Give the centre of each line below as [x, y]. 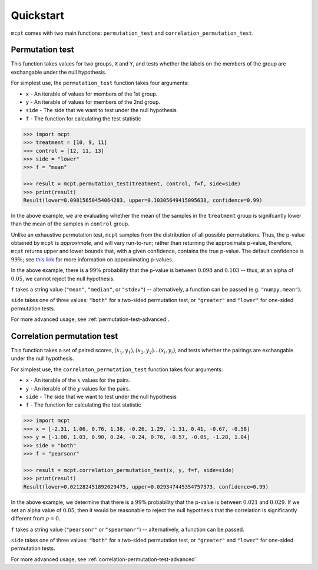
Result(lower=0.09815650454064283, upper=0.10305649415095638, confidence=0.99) [143, 200]
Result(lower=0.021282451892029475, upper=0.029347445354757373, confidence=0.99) [146, 487]
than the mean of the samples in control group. [70, 224]
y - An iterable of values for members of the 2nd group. [93, 102]
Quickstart [38, 15]
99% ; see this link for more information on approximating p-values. [92, 259]
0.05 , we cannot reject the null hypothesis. [63, 279]
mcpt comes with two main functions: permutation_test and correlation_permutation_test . [132, 33]
